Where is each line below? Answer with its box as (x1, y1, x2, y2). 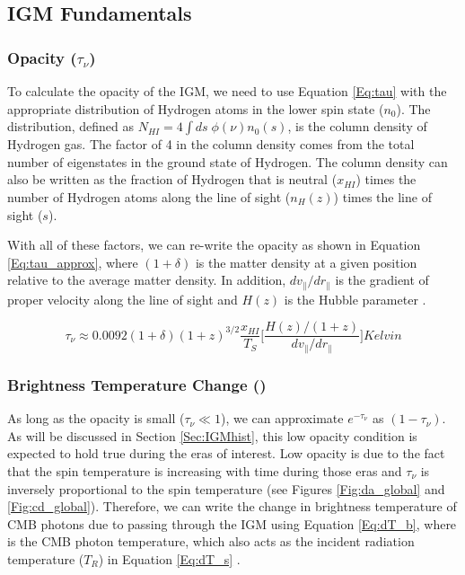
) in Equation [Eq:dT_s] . (98, 549, 241, 568)
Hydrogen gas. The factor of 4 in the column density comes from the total (7, 135, 415, 154)
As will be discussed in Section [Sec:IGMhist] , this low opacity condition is (7, 426, 417, 445)
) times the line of (333, 187, 432, 206)
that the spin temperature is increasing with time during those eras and (7, 461, 402, 480)
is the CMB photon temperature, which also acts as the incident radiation (7, 532, 415, 551)
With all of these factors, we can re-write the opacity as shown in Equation (7, 235, 421, 254)
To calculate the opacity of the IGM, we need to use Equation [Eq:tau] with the (7, 82, 447, 100)
